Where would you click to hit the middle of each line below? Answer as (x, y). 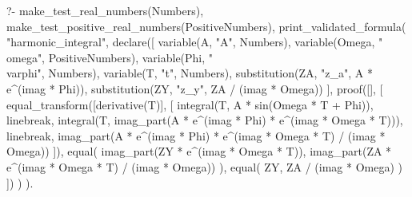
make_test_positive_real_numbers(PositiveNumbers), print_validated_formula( (206, 26)
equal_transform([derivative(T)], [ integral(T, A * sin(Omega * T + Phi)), (190, 104)
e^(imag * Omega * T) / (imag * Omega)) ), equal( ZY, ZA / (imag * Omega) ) (204, 166)
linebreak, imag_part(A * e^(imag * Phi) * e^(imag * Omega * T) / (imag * (196, 135)
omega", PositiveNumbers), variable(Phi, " (110, 57)
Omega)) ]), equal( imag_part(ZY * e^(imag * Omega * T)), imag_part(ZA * (199, 151)
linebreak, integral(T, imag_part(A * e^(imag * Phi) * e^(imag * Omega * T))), (205, 120)
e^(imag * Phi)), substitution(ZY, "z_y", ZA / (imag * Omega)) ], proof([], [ (195, 88)
